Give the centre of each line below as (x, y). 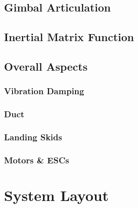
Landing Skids (33, 137)
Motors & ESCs (37, 160)
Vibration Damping (44, 91)
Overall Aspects (46, 66)
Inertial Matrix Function (69, 37)
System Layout (56, 195)
